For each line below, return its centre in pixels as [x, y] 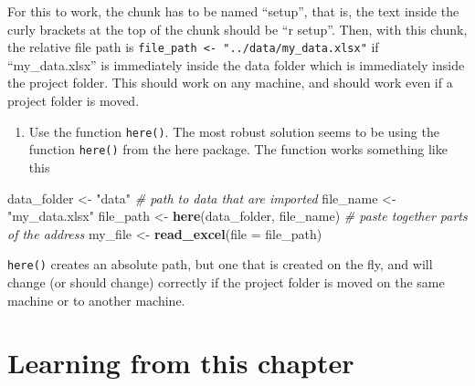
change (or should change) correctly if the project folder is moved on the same [226, 282]
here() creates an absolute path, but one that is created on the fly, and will [220, 264]
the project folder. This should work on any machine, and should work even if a [230, 83]
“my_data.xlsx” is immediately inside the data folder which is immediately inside [236, 64]
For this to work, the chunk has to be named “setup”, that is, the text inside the [233, 11]
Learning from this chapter [181, 363]
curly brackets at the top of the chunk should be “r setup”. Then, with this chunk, [237, 29]
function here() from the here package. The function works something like [238, 149]
